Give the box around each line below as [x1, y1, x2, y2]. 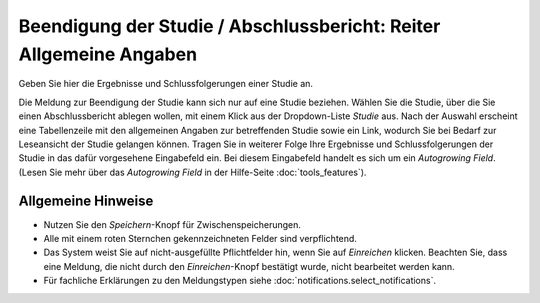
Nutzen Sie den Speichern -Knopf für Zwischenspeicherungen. [43, 218, 302, 230]
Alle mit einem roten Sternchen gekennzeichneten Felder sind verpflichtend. [43, 232, 357, 244]
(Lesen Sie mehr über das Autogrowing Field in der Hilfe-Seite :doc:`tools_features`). [18, 166, 367, 178]
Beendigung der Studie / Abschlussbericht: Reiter [18, 15, 441, 37]
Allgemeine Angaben [18, 43, 198, 65]
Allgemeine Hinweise [18, 192, 154, 209]
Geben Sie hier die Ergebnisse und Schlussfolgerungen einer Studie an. [18, 78, 314, 90]
